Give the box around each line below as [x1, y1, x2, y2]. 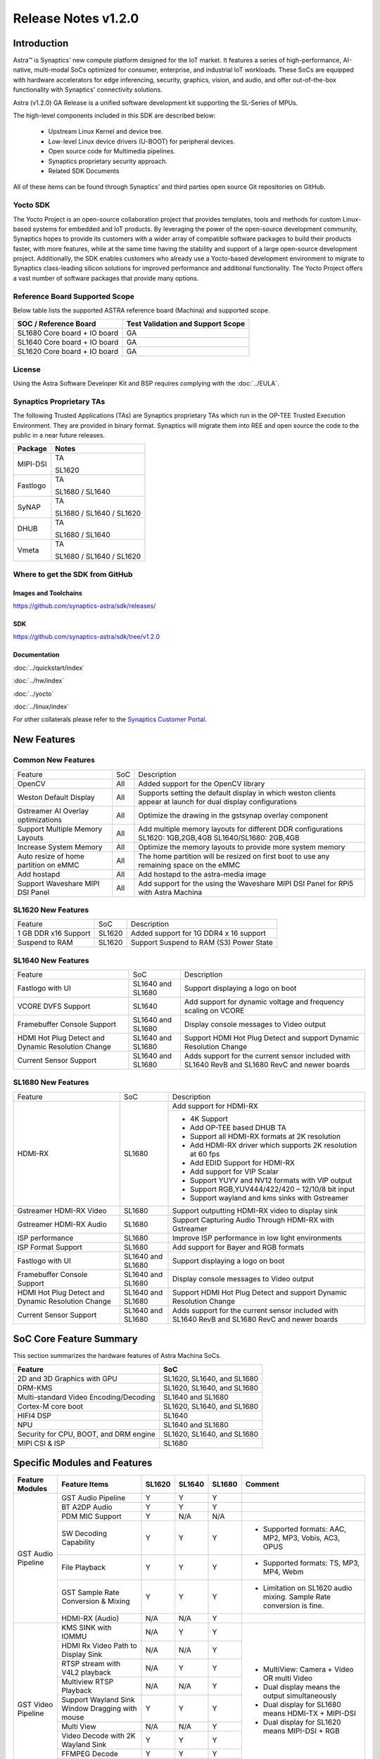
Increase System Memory [17, 842, 103, 851]
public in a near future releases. [13, 431, 106, 440]
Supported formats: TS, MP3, [262, 1558, 360, 1568]
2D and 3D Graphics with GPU [17, 1373, 118, 1383]
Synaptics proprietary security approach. [48, 157, 168, 165]
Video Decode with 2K [61, 1731, 136, 1741]
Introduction [13, 37, 69, 49]
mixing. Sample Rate [262, 1592, 331, 1602]
